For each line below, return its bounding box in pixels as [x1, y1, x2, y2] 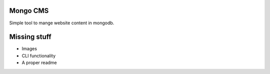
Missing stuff [9, 33, 52, 41]
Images [21, 46, 37, 52]
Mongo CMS [9, 6, 49, 15]
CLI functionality [21, 53, 56, 59]
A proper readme [21, 60, 57, 66]
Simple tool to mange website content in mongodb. [9, 20, 114, 26]
